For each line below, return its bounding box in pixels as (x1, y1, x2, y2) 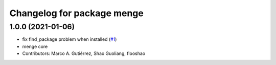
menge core (22, 43, 48, 49)
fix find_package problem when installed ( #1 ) (22, 36, 117, 42)
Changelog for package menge (9, 8, 144, 19)
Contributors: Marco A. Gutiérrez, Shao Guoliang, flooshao (22, 50, 146, 56)
